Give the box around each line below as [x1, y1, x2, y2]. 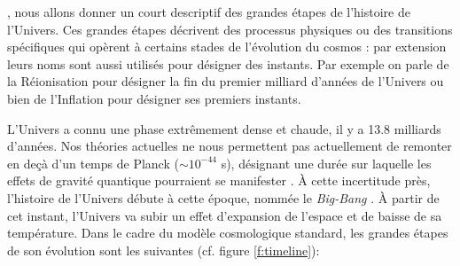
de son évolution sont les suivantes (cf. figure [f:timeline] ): [7, 240, 320, 259]
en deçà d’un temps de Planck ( [7, 153, 179, 172]
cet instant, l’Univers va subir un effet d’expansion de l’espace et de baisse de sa [7, 206, 442, 224]
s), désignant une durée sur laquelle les [221, 153, 432, 172]
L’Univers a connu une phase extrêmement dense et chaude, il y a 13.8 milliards [7, 119, 441, 137]
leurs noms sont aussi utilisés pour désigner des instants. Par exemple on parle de [7, 54, 449, 73]
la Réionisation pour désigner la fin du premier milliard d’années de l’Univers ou [7, 72, 444, 90]
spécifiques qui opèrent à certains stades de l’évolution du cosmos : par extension [7, 37, 447, 56]
